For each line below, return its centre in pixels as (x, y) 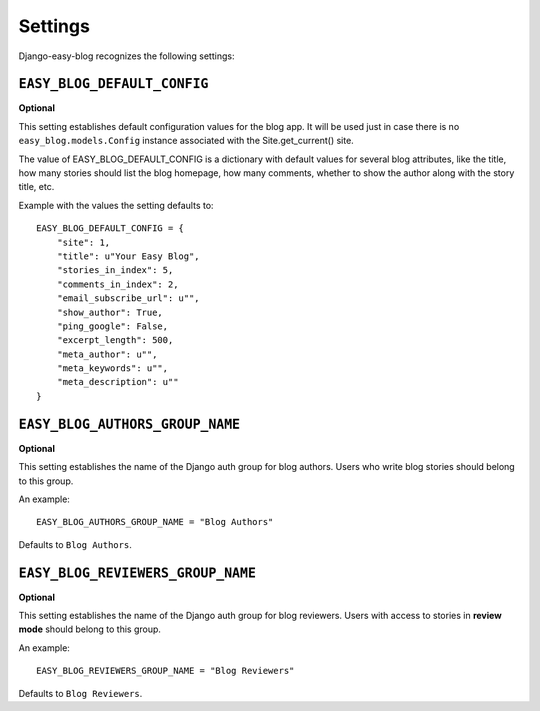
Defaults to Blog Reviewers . (80, 693)
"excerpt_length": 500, (115, 340)
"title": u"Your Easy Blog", (128, 256)
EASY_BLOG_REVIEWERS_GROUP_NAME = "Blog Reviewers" (165, 671)
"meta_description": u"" (117, 382)
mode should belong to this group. (90, 629)
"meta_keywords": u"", (112, 368)
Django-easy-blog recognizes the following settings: (126, 56)
